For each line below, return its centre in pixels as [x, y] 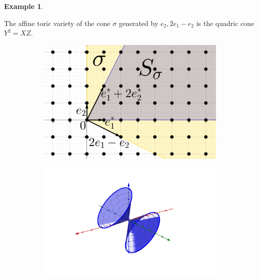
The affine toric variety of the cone [57, 23]
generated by [138, 23]
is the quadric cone [225, 23]
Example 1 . [24, 6]
